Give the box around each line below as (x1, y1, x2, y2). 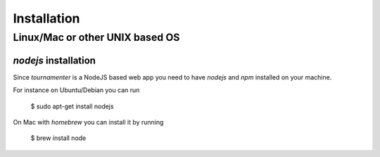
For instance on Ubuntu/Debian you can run (13, 86, 140, 94)
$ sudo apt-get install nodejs (30, 102, 114, 111)
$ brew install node (30, 134, 87, 142)
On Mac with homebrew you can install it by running (13, 118, 164, 126)
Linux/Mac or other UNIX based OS (13, 31, 180, 44)
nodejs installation (13, 54, 96, 66)
